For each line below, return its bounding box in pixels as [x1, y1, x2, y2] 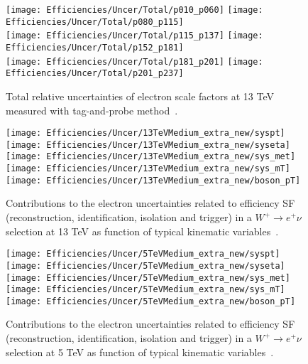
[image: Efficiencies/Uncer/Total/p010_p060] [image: [6, 5, 263, 15]
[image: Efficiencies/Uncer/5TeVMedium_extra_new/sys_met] [6, 272, 290, 283]
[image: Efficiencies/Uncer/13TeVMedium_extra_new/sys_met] [6, 151, 296, 162]
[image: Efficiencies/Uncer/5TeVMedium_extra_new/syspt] [6, 249, 280, 259]
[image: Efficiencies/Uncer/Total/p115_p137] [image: [6, 31, 263, 41]
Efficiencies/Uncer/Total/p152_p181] [6, 42, 184, 53]
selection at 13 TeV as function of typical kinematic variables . [6, 223, 279, 238]
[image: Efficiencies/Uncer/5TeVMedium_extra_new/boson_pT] [6, 296, 296, 306]
